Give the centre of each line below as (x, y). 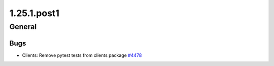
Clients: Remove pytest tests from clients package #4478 (82, 55)
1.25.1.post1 (34, 13)
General (23, 27)
